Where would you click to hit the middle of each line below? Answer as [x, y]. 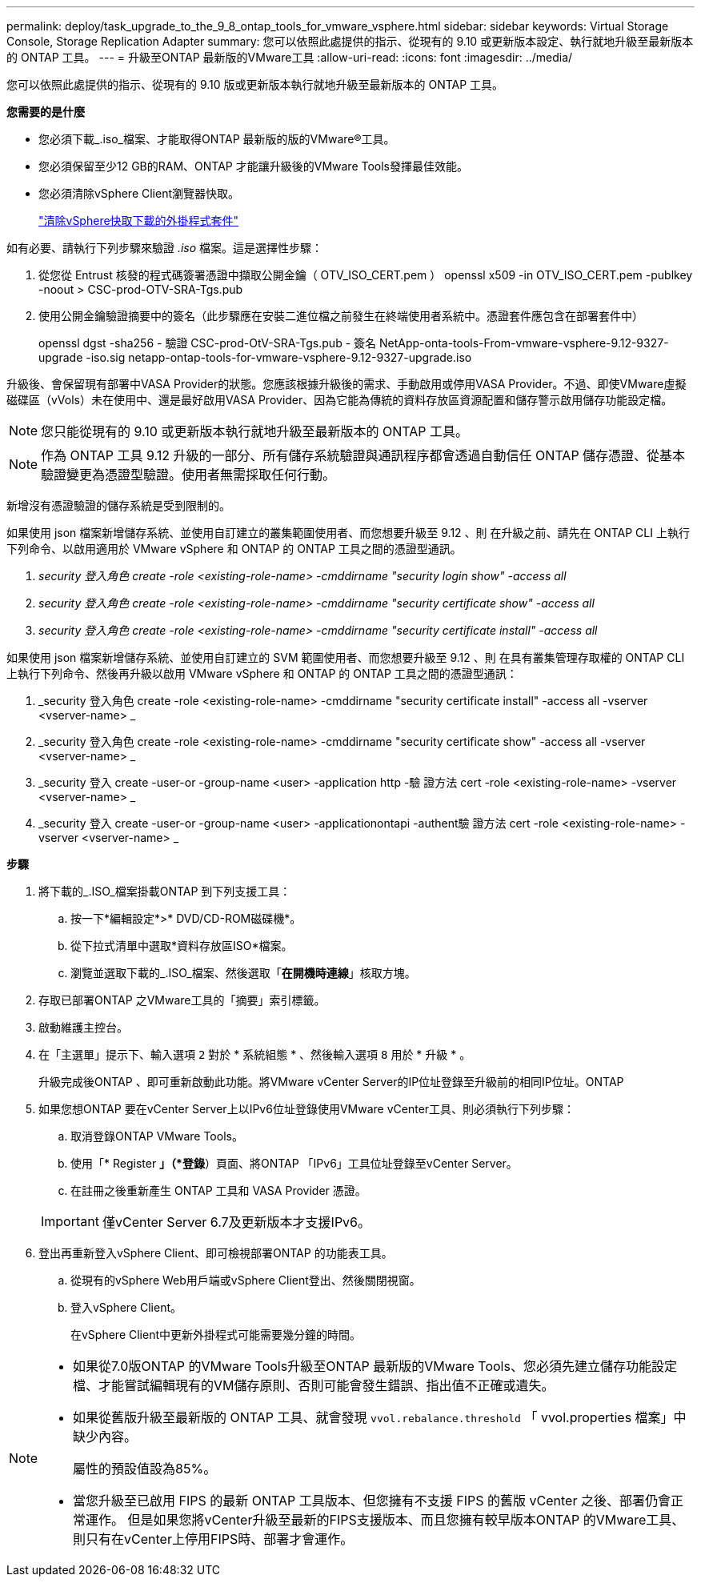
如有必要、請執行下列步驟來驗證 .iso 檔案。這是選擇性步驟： [165, 248]
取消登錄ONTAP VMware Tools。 [157, 1136]
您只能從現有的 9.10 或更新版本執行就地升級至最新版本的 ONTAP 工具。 [254, 431]
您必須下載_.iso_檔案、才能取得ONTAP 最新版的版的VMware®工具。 [217, 139]
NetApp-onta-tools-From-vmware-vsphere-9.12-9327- [524, 343]
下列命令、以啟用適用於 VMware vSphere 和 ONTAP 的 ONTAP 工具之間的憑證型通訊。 [234, 549]
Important [70, 1221]
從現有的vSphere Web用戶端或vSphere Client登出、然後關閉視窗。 [246, 1280]
